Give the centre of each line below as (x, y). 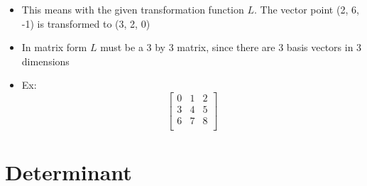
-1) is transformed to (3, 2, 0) (86, 23)
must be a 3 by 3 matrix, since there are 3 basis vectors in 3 (231, 47)
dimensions (45, 61)
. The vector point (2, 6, (307, 9)
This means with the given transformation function (133, 9)
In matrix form (54, 47)
